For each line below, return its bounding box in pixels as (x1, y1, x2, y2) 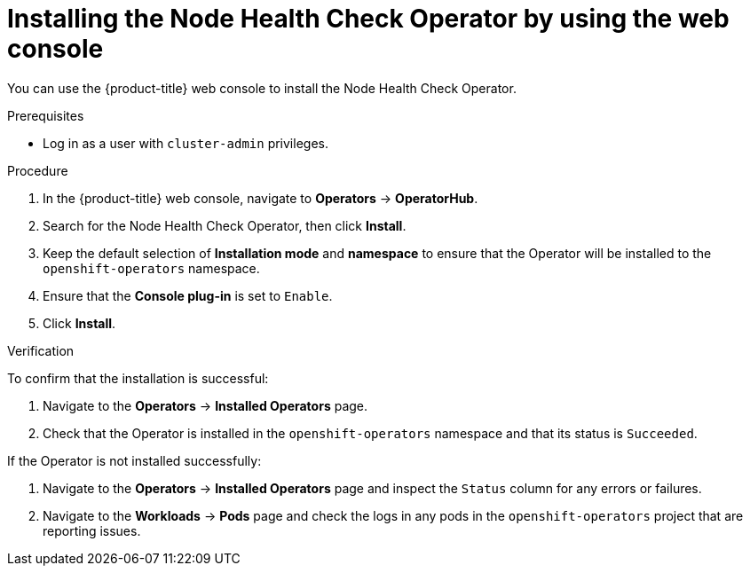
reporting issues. (43, 522, 141, 538)
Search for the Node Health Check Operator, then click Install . (43, 217, 407, 233)
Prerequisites (7, 107, 84, 123)
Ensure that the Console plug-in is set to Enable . (43, 287, 333, 303)
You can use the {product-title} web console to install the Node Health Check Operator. (7, 80, 517, 96)
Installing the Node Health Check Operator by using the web (7, 4, 730, 34)
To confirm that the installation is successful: (7, 370, 269, 386)
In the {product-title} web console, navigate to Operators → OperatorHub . (43, 190, 478, 206)
